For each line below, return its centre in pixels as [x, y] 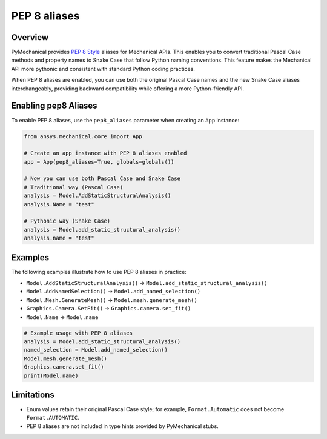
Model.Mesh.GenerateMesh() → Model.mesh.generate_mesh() [112, 300]
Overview [30, 37]
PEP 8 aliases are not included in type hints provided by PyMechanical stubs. [123, 426]
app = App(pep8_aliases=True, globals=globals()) [99, 162]
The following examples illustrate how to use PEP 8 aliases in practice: [99, 272]
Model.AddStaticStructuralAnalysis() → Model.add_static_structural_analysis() [147, 283]
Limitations [33, 395]
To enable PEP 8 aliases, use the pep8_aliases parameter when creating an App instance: [125, 120]
